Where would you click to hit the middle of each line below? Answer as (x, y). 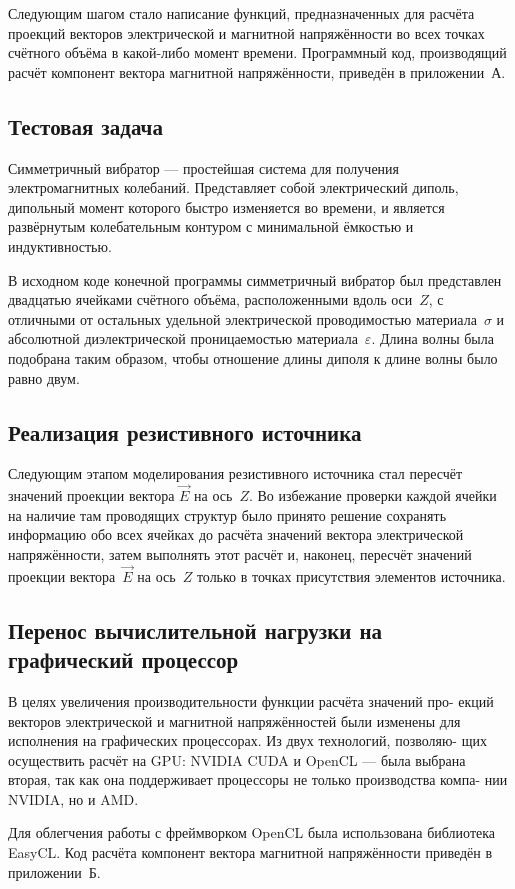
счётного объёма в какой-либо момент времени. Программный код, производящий (257, 52)
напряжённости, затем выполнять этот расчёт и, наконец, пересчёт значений (240, 553)
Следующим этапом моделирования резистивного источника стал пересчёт (235, 473)
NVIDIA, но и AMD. (73, 798)
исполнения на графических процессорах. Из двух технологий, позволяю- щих (247, 740)
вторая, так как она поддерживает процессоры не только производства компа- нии (258, 779)
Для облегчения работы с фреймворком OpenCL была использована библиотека (252, 832)
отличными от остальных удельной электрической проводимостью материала (242, 318)
